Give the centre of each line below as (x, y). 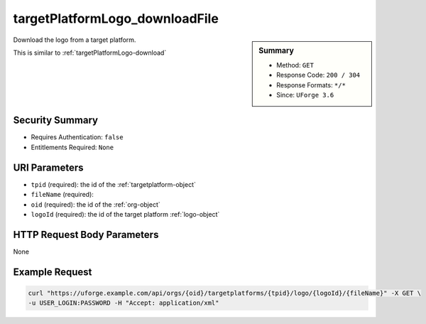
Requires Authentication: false (77, 137)
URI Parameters (49, 167)
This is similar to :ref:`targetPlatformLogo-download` (90, 53)
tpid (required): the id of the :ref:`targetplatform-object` (114, 184)
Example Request (53, 272)
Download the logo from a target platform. (75, 40)
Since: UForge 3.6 (305, 94)
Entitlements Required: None (72, 147)
